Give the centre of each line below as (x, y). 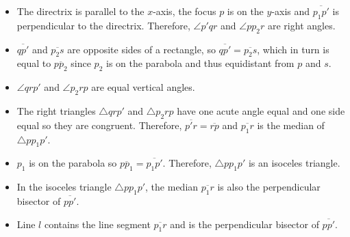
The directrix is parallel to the (80, 11)
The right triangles (56, 110)
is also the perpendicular (269, 187)
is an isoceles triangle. (294, 163)
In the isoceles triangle (64, 187)
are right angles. (301, 25)
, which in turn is (293, 49)
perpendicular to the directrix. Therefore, (103, 25)
